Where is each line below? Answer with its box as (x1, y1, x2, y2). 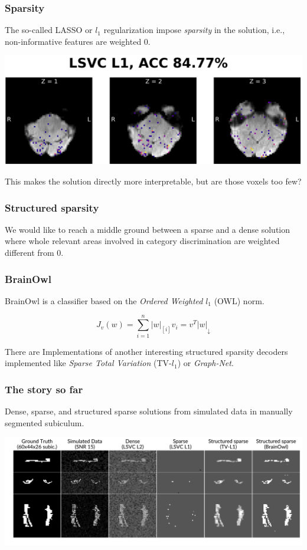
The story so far (5, 381, 83, 396)
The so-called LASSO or (5, 24, 93, 36)
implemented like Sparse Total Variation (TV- (5, 357, 172, 369)
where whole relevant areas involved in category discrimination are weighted (5, 235, 280, 247)
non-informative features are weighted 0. (5, 35, 151, 47)
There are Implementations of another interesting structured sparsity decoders (5, 345, 288, 357)
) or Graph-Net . (177, 357, 234, 369)
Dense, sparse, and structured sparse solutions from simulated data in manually (5, 405, 293, 417)
